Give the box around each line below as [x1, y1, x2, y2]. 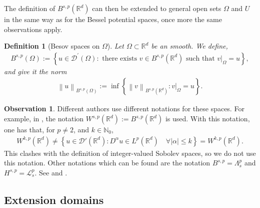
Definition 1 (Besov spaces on [4, 41, 100, 51]
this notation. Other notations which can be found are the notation [4, 157, 210, 168]
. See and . [34, 167, 67, 177]
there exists [102, 55, 137, 62]
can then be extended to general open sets [92, 3, 221, 13]
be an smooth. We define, [151, 41, 228, 51]
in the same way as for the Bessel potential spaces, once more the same [4, 14, 222, 24]
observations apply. [4, 24, 62, 34]
